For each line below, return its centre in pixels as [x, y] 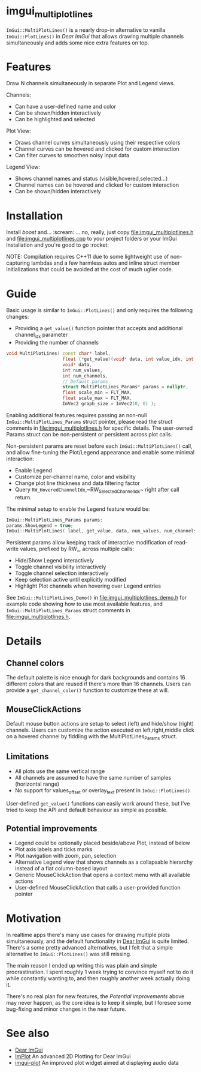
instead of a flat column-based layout [61, 869]
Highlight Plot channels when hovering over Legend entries [88, 586]
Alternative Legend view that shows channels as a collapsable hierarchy [104, 862]
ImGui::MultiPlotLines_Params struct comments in [68, 610]
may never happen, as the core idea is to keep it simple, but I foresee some [99, 1003]
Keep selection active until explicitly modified [71, 580]
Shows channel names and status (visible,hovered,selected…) [91, 179]
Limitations [28, 757]
